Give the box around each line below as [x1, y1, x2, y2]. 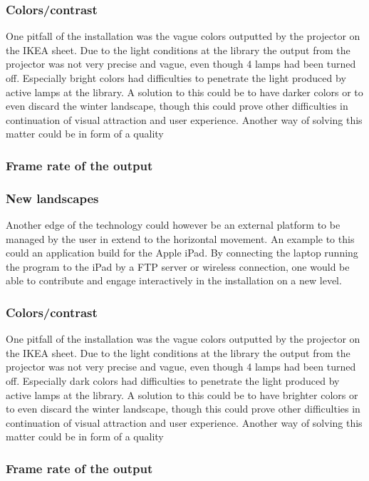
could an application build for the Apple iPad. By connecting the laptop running [6, 245, 358, 260]
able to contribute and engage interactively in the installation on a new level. [6, 273, 342, 288]
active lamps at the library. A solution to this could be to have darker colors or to [6, 84, 363, 99]
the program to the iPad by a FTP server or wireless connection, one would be [6, 259, 350, 274]
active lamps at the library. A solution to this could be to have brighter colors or [6, 387, 358, 402]
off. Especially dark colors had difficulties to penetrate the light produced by [6, 373, 340, 388]
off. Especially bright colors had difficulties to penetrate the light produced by [6, 71, 346, 85]
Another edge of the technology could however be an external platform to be [6, 217, 341, 232]
